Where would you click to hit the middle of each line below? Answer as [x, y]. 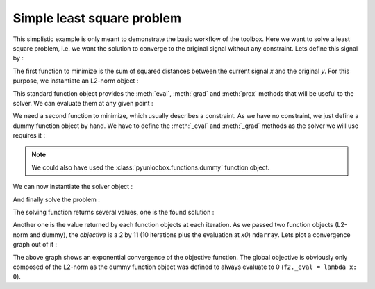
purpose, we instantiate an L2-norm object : [76, 81]
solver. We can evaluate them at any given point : [83, 103]
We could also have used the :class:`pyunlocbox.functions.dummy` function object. [151, 167]
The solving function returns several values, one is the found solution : [114, 213]
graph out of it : [35, 245]
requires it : [29, 135]
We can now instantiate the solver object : [73, 187]
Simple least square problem [97, 18]
